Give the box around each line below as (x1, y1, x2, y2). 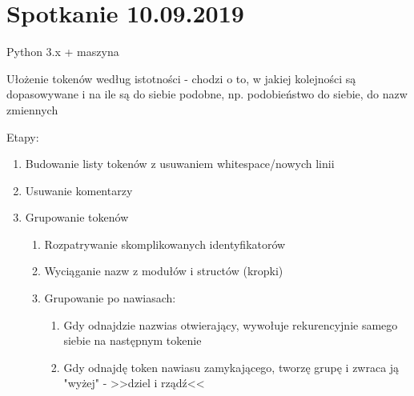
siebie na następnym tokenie (63, 332, 202, 349)
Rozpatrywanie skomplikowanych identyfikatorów (44, 235, 286, 252)
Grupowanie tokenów (25, 209, 129, 226)
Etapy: (6, 128, 39, 145)
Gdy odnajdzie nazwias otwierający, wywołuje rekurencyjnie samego (63, 316, 398, 333)
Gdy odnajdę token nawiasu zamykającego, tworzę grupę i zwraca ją (63, 358, 400, 375)
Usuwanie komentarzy (25, 182, 133, 198)
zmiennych (6, 101, 58, 118)
